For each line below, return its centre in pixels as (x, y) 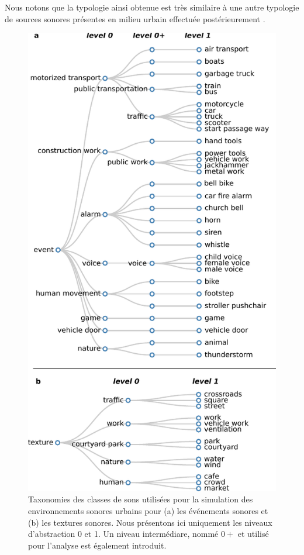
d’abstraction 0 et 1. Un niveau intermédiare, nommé (123, 534)
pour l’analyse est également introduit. (97, 545)
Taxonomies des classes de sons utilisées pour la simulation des (141, 499)
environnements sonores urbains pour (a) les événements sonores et (148, 511)
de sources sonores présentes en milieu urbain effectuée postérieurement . (135, 18)
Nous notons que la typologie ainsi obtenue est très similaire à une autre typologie (152, 7)
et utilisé (253, 534)
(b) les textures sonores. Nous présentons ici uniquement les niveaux (150, 522)
